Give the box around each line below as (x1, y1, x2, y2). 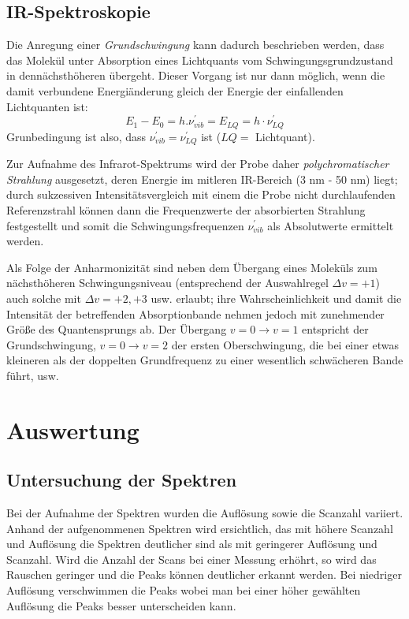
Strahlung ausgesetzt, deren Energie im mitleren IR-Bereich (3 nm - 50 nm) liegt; (6, 170, 398, 187)
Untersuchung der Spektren (6, 468, 237, 492)
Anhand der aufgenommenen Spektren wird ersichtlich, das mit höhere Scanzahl (6, 520, 393, 536)
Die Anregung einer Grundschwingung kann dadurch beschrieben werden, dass (6, 36, 385, 53)
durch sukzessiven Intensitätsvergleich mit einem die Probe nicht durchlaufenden (6, 186, 396, 203)
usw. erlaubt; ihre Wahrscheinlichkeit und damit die (151, 289, 402, 306)
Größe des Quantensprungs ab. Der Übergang (6, 321, 227, 337)
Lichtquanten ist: (6, 98, 88, 114)
